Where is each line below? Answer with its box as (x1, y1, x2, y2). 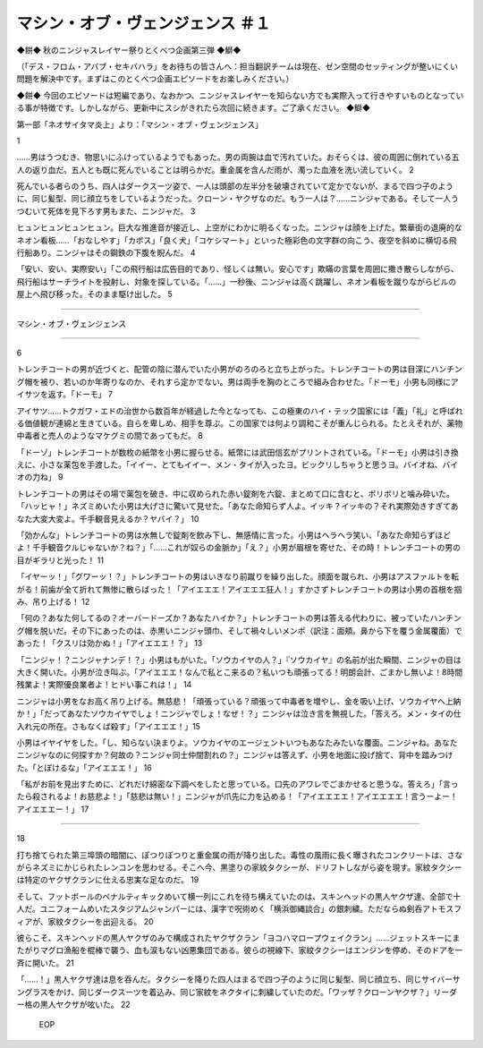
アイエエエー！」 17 (16, 804, 89, 814)
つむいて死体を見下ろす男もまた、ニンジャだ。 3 (16, 206, 196, 217)
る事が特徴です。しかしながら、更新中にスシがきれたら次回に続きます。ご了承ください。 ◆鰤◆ (16, 103, 371, 114)
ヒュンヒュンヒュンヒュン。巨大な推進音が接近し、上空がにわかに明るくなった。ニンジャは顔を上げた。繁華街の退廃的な (16, 222, 462, 233)
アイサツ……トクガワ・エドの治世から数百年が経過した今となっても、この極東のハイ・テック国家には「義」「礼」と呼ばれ (16, 405, 463, 416)
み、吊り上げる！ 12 (16, 596, 90, 607)
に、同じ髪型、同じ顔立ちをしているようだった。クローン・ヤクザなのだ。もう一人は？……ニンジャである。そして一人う (16, 193, 460, 204)
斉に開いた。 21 (16, 958, 75, 968)
